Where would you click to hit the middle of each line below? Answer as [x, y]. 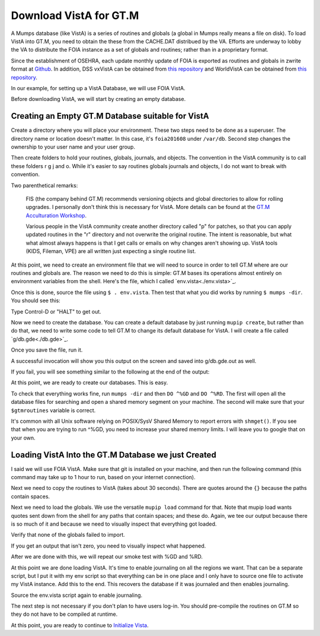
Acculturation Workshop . [56, 215]
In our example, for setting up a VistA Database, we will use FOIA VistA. [98, 88]
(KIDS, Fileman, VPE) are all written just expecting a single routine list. [111, 251]
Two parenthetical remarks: [44, 185]
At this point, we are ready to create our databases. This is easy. [89, 382]
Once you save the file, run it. [47, 350]
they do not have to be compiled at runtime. [64, 614]
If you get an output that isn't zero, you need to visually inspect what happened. [108, 546]
